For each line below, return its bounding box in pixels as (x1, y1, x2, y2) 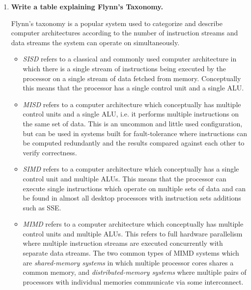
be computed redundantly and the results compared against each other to (23, 138, 245, 148)
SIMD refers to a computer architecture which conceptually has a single (23, 164, 239, 174)
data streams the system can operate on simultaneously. (11, 37, 180, 47)
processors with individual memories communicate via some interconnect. (23, 276, 244, 287)
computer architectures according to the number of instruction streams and (11, 28, 238, 38)
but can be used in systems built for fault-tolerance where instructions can (23, 128, 247, 138)
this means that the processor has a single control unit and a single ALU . (23, 83, 244, 93)
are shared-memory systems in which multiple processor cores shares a (23, 257, 234, 267)
